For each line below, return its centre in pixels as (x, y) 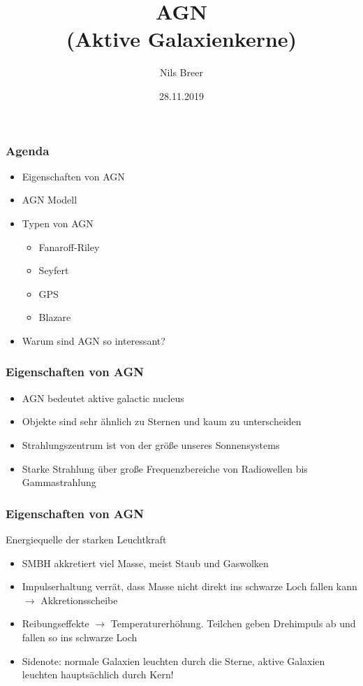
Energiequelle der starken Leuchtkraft (86, 539)
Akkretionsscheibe (79, 600)
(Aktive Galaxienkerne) (181, 39)
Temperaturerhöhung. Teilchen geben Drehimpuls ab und (233, 623)
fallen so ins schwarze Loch (80, 637)
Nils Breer (181, 72)
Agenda (28, 150)
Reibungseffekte (55, 623)
